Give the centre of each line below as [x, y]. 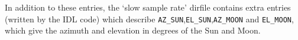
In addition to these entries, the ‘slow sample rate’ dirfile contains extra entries [148, 7]
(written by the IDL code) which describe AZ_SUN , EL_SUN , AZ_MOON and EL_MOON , [149, 19]
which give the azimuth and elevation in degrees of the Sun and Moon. [133, 30]
